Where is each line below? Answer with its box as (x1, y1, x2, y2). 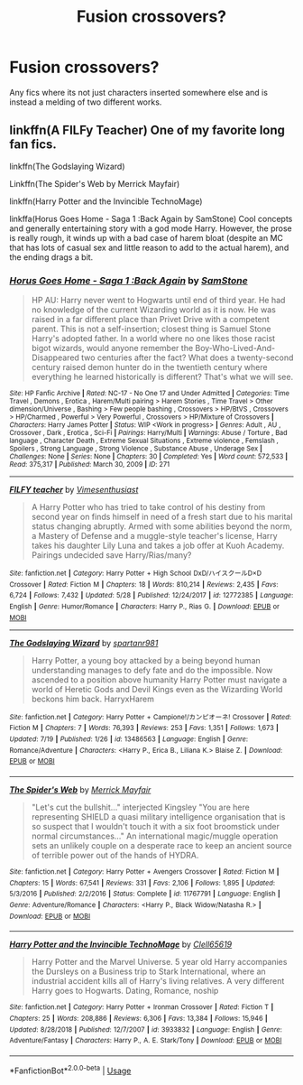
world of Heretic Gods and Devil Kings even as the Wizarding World (31, 683, 283, 694)
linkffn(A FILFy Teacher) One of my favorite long (9, 123, 286, 138)
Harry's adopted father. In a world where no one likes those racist (31, 333, 276, 344)
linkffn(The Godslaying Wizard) (9, 161, 125, 172)
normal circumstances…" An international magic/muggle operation (31, 830, 279, 841)
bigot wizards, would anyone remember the (31, 343, 194, 354)
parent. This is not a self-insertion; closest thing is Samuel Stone (31, 323, 271, 335)
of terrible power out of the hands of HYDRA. (31, 849, 199, 860)
